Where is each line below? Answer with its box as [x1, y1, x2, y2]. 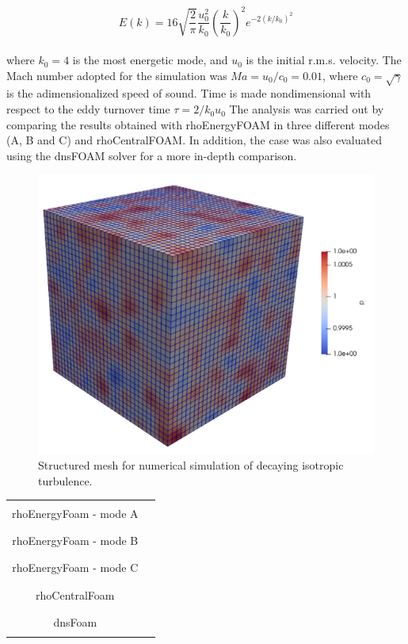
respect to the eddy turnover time [6, 101, 170, 117]
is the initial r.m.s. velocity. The [246, 52, 402, 68]
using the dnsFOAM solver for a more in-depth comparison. [6, 147, 297, 163]
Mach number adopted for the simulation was [6, 67, 227, 83]
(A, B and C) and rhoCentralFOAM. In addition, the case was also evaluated [6, 132, 382, 148]
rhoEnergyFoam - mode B [12, 532, 139, 549]
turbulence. [38, 472, 93, 489]
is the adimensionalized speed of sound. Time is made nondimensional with [6, 85, 372, 102]
